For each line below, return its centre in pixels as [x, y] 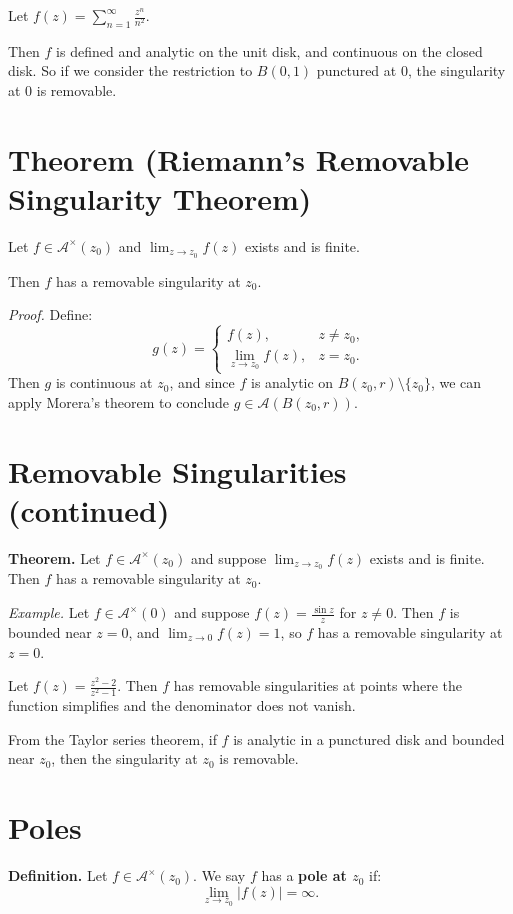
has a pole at [304, 875]
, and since [202, 382]
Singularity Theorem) [160, 197]
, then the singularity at [124, 758]
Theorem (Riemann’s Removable [239, 158]
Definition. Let [58, 875]
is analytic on [292, 382]
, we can [456, 382]
